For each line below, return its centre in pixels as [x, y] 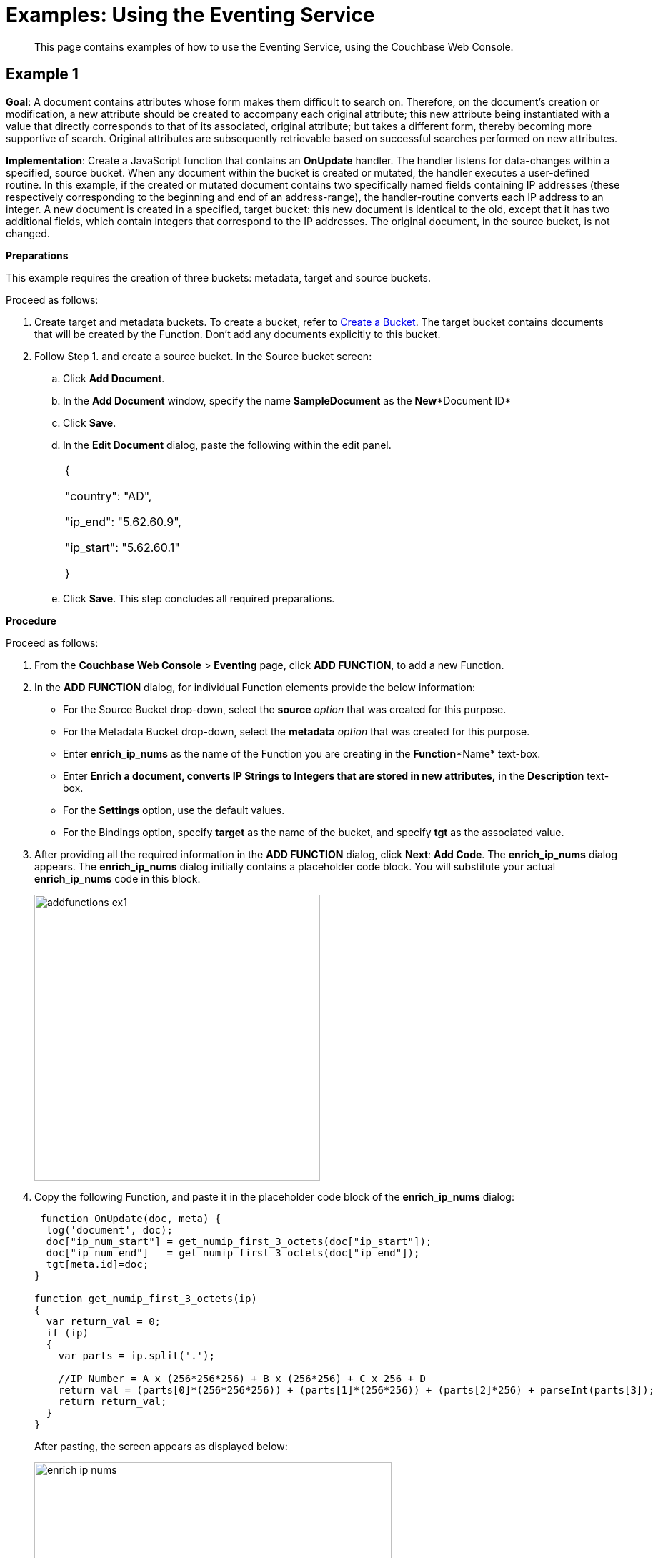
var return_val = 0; [104, 1321]
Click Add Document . [114, 378]
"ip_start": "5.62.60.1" [123, 547]
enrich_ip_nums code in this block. [118, 878]
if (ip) [67, 1333]
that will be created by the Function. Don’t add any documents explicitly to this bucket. [238, 334]
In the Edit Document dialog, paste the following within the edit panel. [227, 445]
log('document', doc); [109, 1230]
